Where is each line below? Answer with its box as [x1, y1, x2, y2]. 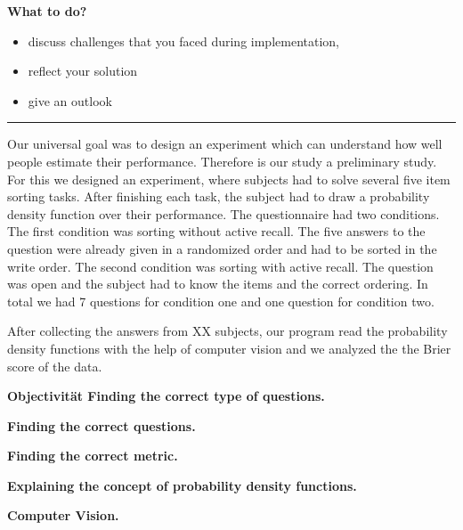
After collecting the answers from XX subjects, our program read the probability [7, 322, 448, 340]
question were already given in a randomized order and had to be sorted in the [7, 239, 437, 257]
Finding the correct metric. [7, 446, 178, 465]
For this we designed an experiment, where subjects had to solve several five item [7, 169, 451, 188]
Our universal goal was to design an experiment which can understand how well [7, 135, 443, 153]
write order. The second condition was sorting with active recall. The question [7, 257, 434, 275]
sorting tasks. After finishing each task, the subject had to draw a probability [7, 187, 430, 206]
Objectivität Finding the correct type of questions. [7, 387, 325, 405]
